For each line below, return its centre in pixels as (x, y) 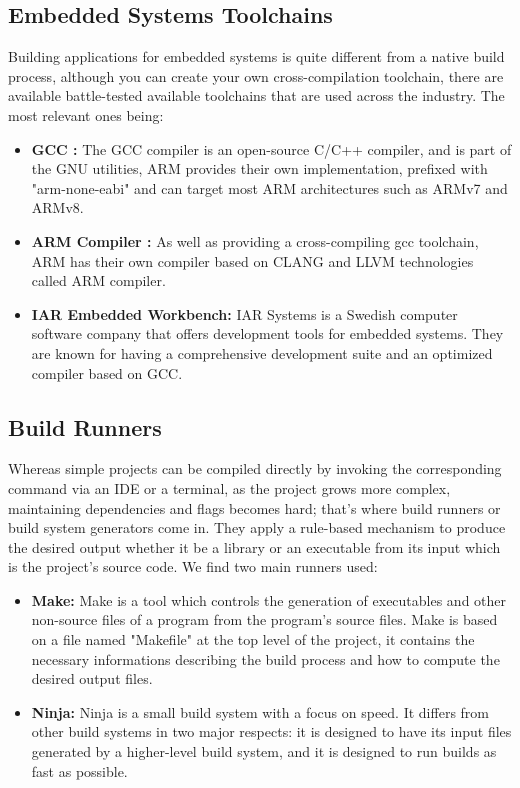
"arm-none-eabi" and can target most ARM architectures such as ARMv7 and (269, 187)
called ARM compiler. (98, 280)
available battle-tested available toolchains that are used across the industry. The (256, 95)
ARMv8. (57, 207)
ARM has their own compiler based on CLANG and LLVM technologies (252, 260)
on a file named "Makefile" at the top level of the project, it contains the (253, 639)
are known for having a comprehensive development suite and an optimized (262, 352)
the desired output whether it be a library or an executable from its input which (254, 546)
